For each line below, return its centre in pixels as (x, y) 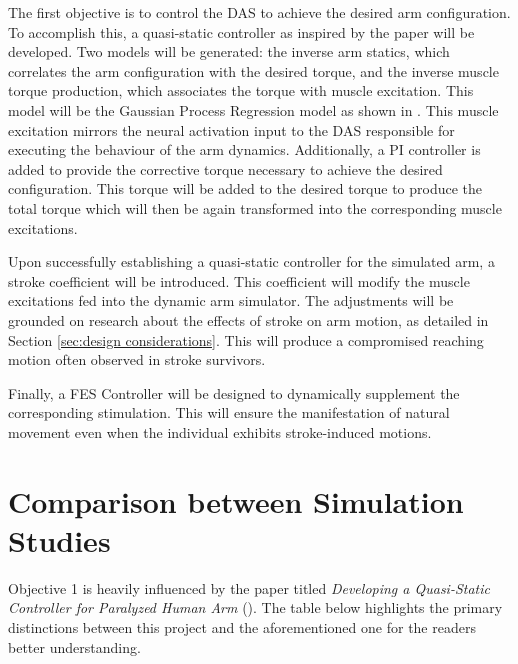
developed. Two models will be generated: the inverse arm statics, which (229, 51)
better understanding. (74, 646)
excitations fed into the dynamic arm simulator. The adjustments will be (231, 300)
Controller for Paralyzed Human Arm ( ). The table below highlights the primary (255, 607)
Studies (59, 539)
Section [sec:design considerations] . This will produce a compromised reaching (246, 339)
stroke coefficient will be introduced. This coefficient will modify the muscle (239, 280)
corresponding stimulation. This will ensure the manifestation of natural (229, 412)
